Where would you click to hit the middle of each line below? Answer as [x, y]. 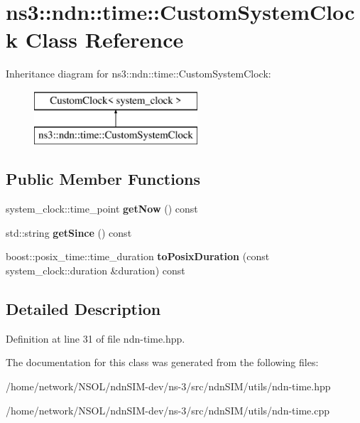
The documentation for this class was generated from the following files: [162, 362]
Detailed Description [83, 309]
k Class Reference [95, 39]
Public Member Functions [103, 179]
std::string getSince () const [69, 232]
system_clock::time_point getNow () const [102, 209]
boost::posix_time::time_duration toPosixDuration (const [138, 256]
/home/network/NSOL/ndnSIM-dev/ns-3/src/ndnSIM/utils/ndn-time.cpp [168, 410]
